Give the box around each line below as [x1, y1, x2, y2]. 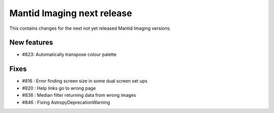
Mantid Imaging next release [9, 8, 132, 19]
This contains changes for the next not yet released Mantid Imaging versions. [9, 25, 171, 31]
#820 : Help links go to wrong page [22, 85, 96, 91]
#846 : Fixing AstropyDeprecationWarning [22, 99, 110, 105]
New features [9, 38, 53, 47]
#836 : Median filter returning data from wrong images [22, 92, 136, 98]
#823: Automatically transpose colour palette [22, 51, 117, 58]
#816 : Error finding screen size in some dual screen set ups [22, 78, 148, 84]
